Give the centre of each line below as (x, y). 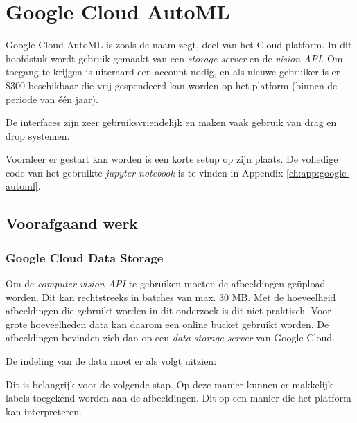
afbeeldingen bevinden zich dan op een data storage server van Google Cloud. (170, 337)
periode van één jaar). (52, 99)
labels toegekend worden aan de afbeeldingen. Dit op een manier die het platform (178, 398)
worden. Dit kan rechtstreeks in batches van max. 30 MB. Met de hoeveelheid (171, 297)
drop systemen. (38, 135)
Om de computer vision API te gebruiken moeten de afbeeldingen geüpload (166, 283)
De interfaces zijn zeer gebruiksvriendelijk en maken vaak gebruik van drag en (171, 122)
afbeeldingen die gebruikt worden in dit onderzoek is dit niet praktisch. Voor (168, 310)
